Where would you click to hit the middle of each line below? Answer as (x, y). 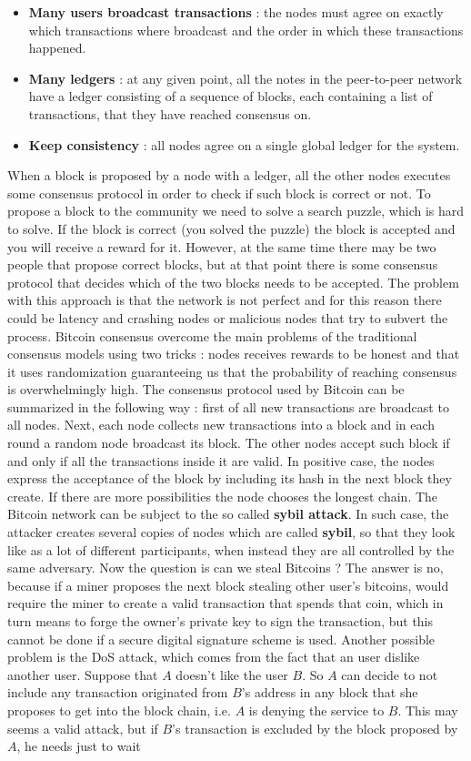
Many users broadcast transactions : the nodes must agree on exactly (236, 12)
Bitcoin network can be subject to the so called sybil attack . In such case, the (228, 514)
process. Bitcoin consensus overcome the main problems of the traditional (212, 335)
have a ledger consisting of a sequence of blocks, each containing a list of (230, 96)
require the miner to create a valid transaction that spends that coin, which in (225, 603)
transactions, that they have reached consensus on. (170, 113)
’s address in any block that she (330, 692)
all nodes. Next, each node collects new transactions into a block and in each (221, 425)
